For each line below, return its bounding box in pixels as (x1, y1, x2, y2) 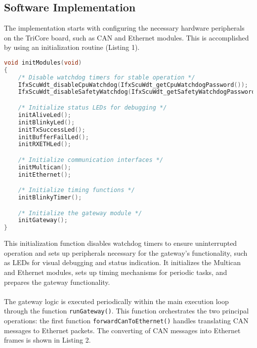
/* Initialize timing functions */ (18, 187, 135, 194)
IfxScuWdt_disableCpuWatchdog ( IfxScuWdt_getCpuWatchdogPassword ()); (18, 81, 248, 88)
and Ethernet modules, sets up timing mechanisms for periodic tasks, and (4, 267, 227, 277)
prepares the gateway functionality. (4, 276, 110, 287)
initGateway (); (18, 217, 68, 224)
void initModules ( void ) (4, 59, 82, 66)
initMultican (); (18, 163, 72, 171)
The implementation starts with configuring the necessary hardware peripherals (4, 23, 245, 33)
